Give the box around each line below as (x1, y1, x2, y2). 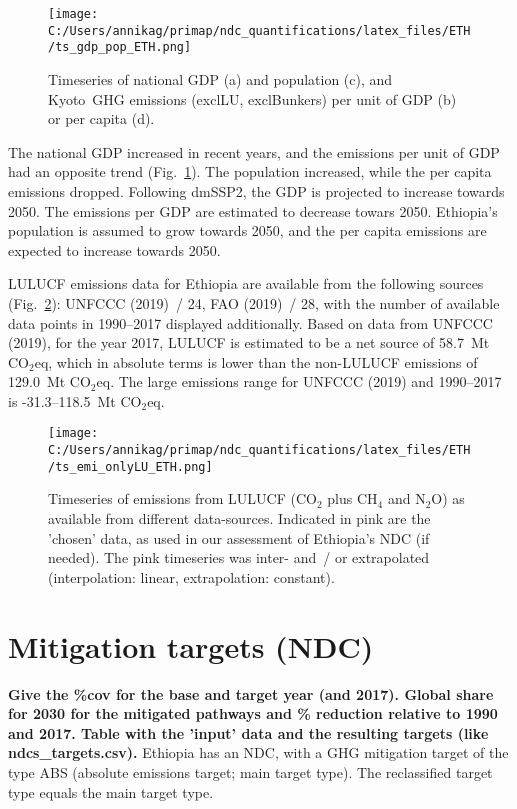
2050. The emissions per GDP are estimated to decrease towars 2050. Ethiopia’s (8, 200, 498, 221)
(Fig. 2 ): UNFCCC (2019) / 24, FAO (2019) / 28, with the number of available (8, 292, 500, 313)
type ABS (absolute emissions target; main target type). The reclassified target (8, 761, 493, 782)
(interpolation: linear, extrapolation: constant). (48, 566, 335, 587)
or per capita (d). (48, 108, 155, 129)
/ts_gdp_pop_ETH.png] (48, 40, 192, 55)
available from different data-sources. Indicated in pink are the (48, 508, 431, 529)
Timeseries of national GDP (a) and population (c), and (48, 68, 393, 89)
